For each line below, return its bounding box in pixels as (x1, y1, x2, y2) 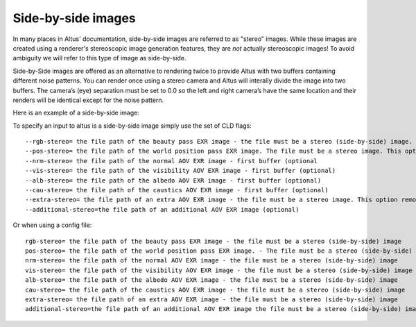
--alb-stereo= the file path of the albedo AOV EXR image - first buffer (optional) (25, 176, 322, 184)
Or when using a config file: (12, 221, 92, 229)
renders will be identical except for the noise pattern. (12, 96, 164, 104)
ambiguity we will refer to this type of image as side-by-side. (12, 54, 187, 62)
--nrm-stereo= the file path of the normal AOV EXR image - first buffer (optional (25, 157, 318, 165)
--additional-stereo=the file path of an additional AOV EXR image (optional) (25, 206, 300, 213)
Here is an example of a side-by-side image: (12, 108, 140, 117)
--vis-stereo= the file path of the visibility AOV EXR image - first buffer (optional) (25, 167, 336, 175)
